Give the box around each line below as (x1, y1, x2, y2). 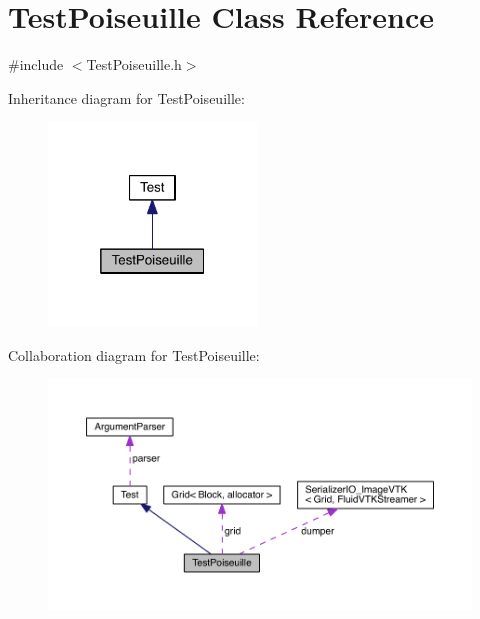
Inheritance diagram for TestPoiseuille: (8, 87, 245, 108)
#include (8, 54, 64, 75)
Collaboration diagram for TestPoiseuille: (8, 344, 260, 365)
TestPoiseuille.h (86, 54, 182, 75)
